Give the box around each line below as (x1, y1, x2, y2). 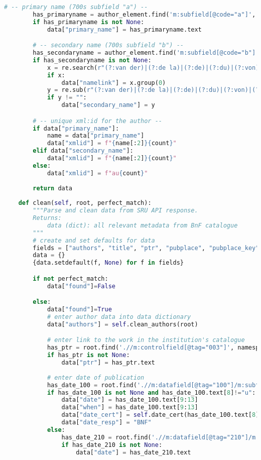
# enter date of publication (47, 374, 145, 381)
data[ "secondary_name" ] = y (61, 101, 155, 109)
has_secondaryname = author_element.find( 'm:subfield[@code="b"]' (33, 49, 259, 57)
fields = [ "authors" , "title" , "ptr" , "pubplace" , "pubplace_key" (33, 244, 259, 252)
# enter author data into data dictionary (47, 313, 191, 320)
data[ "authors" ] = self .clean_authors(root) (47, 320, 198, 328)
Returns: (33, 214, 62, 222)
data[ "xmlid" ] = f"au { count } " (47, 169, 148, 177)
